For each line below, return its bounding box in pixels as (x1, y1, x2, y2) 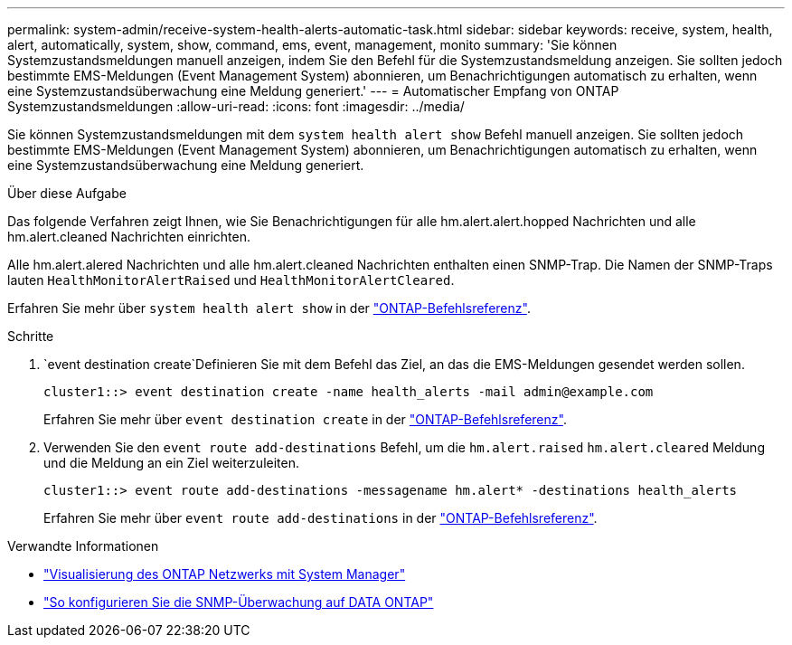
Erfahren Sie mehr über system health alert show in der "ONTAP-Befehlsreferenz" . (7, 300, 531, 316)
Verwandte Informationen (7, 538, 159, 554)
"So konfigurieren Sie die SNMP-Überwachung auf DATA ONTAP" (43, 594, 434, 610)
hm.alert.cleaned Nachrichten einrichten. (7, 229, 250, 244)
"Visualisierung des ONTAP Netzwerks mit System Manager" (43, 566, 406, 582)
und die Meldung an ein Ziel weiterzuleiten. (43, 455, 299, 470)
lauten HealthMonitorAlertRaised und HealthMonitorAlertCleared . (7, 272, 455, 288)
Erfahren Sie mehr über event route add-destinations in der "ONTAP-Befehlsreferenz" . (43, 510, 598, 526)
